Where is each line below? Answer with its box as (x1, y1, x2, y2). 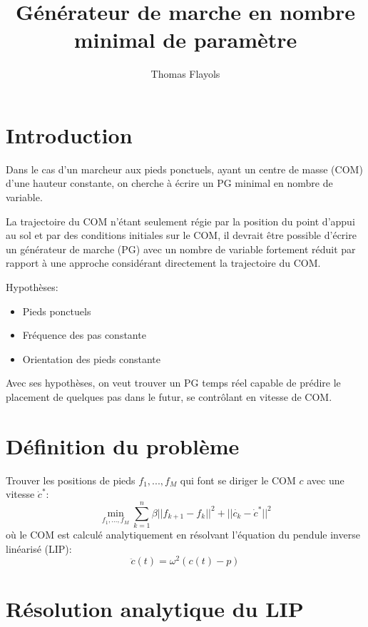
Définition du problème (6, 431, 240, 460)
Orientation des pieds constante (22, 351, 160, 366)
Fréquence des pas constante (22, 327, 146, 342)
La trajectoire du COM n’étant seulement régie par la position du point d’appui (6, 213, 355, 228)
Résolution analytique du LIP (6, 594, 304, 623)
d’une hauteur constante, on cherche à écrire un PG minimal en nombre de (6, 175, 333, 190)
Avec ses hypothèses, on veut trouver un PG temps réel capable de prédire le (6, 375, 341, 390)
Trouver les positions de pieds (6, 472, 136, 487)
